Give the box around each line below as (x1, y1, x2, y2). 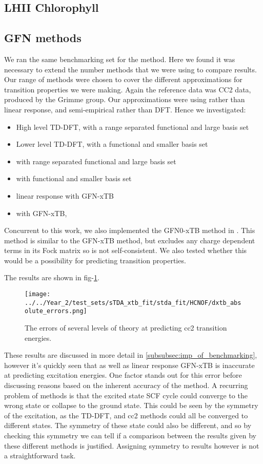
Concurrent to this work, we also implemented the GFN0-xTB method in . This (4, 225, 255, 236)
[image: (25, 291, 51, 298)
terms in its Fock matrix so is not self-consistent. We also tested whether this (4, 245, 247, 256)
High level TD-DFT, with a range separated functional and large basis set (16, 121, 249, 132)
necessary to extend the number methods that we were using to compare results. (4, 64, 257, 74)
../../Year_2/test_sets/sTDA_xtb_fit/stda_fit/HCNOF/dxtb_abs (25, 299, 241, 306)
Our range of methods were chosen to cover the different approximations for (4, 74, 242, 85)
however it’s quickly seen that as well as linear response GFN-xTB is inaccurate (4, 359, 255, 370)
